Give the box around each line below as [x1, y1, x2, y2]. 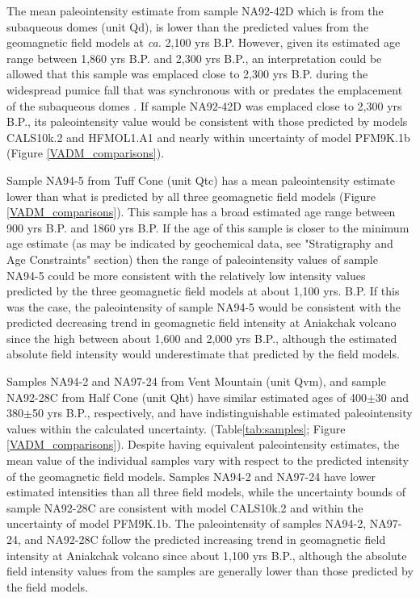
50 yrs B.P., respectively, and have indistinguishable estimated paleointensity [31, 404, 413, 421]
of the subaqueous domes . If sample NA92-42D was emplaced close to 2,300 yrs [6, 97, 402, 114]
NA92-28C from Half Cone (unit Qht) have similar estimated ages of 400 [6, 388, 367, 405]
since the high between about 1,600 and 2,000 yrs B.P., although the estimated [6, 329, 397, 346]
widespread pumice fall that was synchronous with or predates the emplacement [6, 81, 403, 98]
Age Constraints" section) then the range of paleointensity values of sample [6, 250, 378, 267]
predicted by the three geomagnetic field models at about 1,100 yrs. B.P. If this [6, 282, 400, 299]
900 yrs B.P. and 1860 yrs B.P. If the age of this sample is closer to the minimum [6, 219, 409, 236]
